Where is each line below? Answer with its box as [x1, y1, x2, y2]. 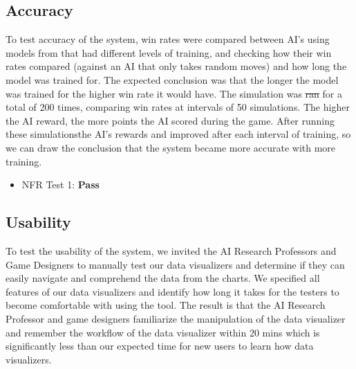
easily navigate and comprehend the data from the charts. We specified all [6, 271, 320, 285]
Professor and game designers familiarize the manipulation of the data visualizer [6, 311, 346, 325]
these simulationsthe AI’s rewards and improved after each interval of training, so [6, 127, 351, 141]
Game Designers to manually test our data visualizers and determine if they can [6, 257, 345, 271]
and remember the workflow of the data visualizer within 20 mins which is [6, 325, 320, 339]
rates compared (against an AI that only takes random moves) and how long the [6, 59, 347, 73]
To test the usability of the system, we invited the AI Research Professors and [6, 243, 337, 258]
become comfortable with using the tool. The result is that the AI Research [6, 298, 326, 312]
